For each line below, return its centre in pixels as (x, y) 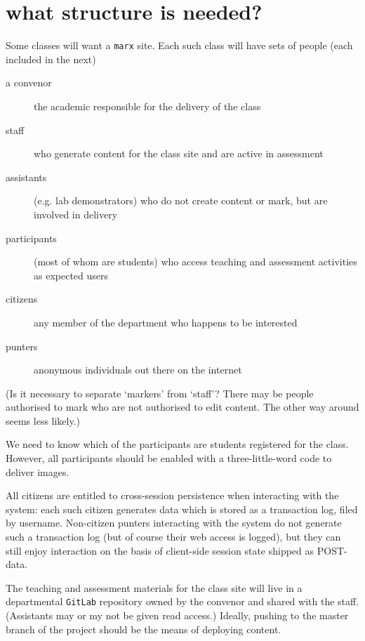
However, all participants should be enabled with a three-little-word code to (169, 458)
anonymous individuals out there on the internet (138, 370)
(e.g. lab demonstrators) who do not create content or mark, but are (181, 200)
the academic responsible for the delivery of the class (147, 106)
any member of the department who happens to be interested (166, 322)
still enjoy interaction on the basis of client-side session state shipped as (160, 550)
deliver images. (38, 471)
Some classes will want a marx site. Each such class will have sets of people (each (179, 45)
